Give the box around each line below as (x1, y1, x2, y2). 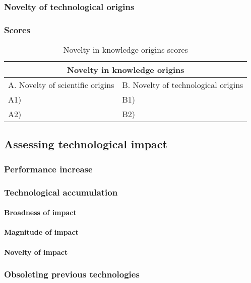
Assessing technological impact (4, 136, 167, 152)
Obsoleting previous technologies (4, 268, 140, 280)
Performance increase (4, 162, 93, 175)
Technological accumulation (4, 185, 118, 198)
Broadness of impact (4, 207, 77, 218)
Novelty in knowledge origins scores (63, 44, 188, 56)
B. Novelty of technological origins (122, 79, 243, 91)
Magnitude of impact (4, 227, 79, 237)
